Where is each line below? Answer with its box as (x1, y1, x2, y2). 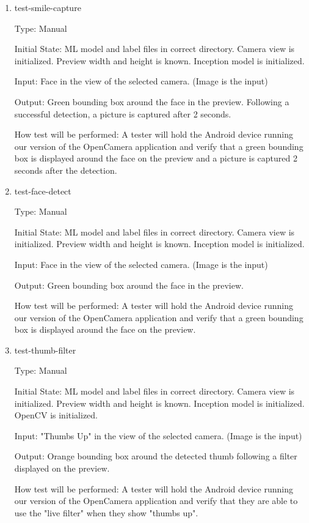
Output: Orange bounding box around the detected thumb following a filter (14, 450, 297, 462)
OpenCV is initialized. (14, 409, 98, 421)
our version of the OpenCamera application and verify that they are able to (14, 494, 298, 507)
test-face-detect (14, 184, 71, 197)
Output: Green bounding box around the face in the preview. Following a (14, 95, 289, 108)
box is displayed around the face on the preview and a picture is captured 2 (14, 152, 297, 165)
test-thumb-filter (14, 343, 76, 356)
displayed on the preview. (14, 462, 110, 475)
